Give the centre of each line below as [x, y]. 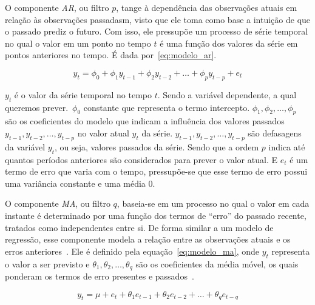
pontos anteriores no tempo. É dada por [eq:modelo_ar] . [111, 55]
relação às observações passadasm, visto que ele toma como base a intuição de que [158, 19]
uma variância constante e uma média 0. [80, 183]
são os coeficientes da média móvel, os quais [217, 263]
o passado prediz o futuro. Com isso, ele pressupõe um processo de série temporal [157, 31]
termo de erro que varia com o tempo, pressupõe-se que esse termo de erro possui [156, 171]
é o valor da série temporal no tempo [83, 94]
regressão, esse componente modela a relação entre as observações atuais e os [148, 239]
